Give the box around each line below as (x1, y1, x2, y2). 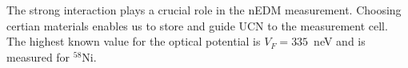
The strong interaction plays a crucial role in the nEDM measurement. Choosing (6, 2, 402, 18)
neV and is (314, 33, 366, 50)
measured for (6, 48, 70, 65)
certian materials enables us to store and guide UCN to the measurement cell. (6, 17, 388, 34)
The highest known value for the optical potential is (6, 33, 261, 50)
